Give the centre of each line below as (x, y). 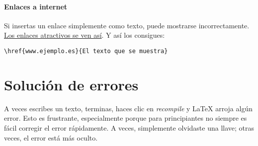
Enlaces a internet (36, 6)
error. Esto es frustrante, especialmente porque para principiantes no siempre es (126, 118)
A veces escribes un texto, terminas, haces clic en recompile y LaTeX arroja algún (128, 108)
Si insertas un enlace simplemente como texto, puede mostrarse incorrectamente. (127, 25)
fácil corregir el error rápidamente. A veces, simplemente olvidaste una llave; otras (129, 127)
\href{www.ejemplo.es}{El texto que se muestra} (86, 51)
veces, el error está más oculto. (51, 137)
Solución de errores (71, 84)
